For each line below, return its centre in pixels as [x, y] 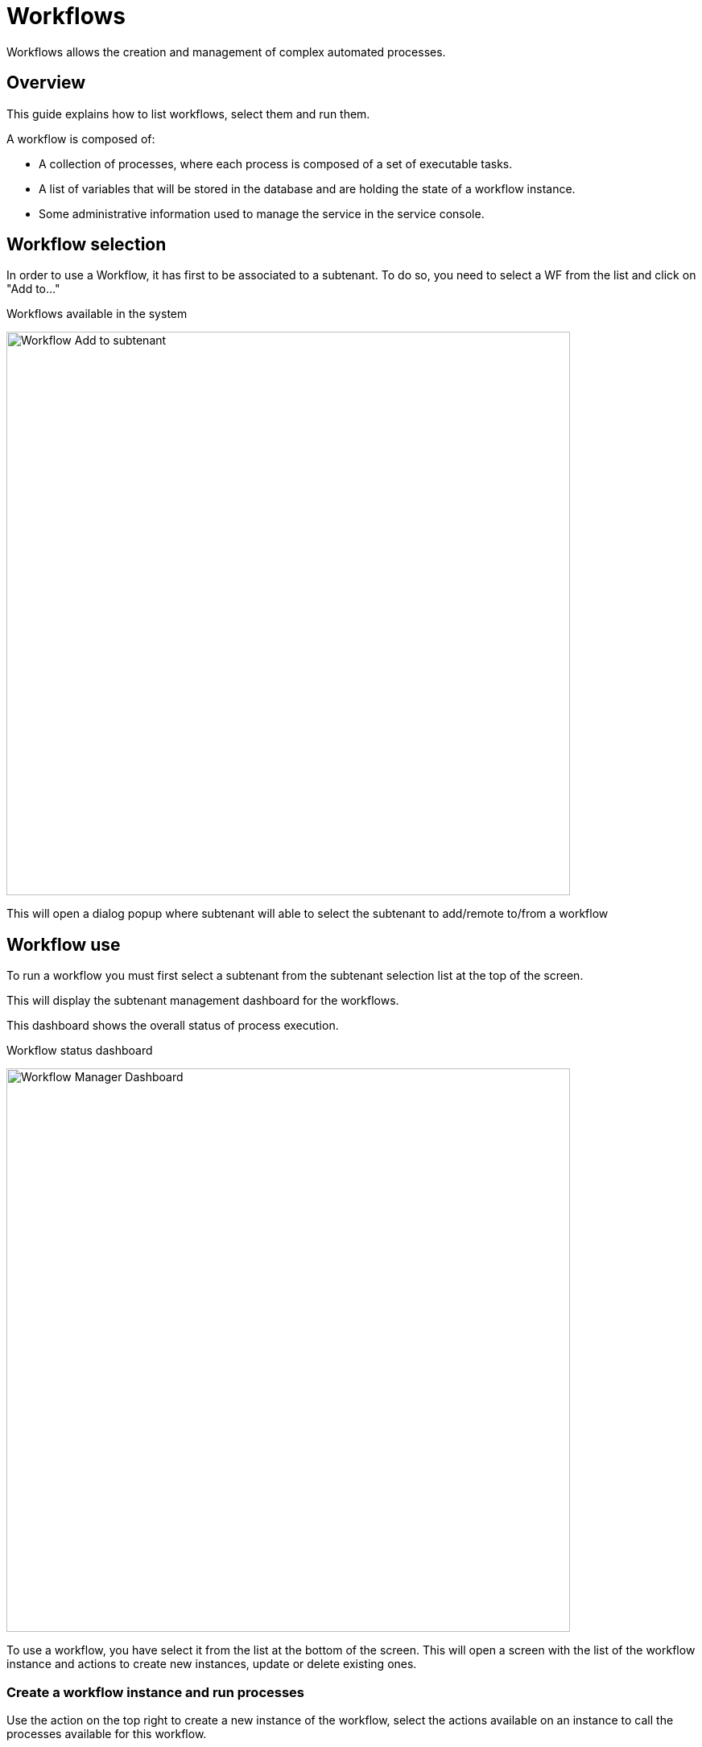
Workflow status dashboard [80, 1051]
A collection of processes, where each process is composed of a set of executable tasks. [276, 163]
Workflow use [64, 944]
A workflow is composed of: [81, 138]
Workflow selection [87, 245]
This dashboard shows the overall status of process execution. [173, 1026]
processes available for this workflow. [107, 1734]
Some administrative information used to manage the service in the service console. [262, 213]
